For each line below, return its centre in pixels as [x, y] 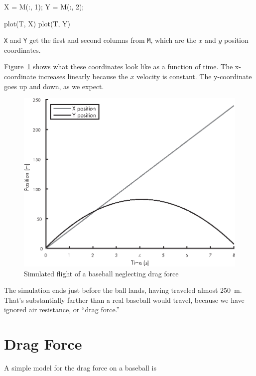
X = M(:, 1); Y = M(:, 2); [44, 6]
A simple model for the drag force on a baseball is [80, 368]
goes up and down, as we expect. [54, 86]
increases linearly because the [83, 76]
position [236, 40]
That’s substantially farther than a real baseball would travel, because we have [124, 300]
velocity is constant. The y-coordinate [194, 76]
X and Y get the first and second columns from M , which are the [100, 40]
